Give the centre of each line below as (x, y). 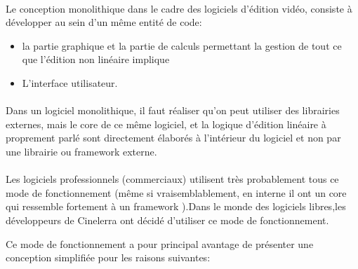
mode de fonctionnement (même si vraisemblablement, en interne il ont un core (176, 192)
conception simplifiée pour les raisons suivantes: (108, 257)
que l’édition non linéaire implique (96, 59)
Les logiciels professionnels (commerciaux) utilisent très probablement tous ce (172, 179)
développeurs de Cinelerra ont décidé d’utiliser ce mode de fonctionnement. (167, 220)
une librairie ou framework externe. (81, 151)
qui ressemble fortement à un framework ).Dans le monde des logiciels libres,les (176, 206)
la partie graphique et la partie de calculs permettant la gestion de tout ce (182, 45)
